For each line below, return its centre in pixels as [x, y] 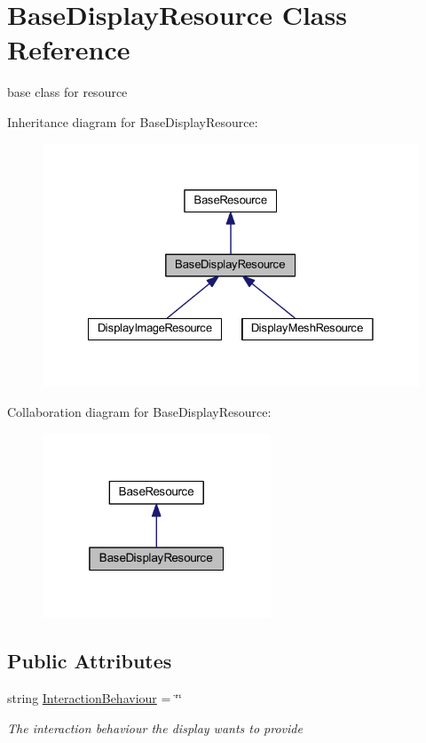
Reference [69, 49]
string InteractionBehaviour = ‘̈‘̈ [95, 697]
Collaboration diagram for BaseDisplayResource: [139, 412]
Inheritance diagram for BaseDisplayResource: [133, 121]
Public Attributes [90, 661]
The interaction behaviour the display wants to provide [155, 727]
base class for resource [67, 92]
